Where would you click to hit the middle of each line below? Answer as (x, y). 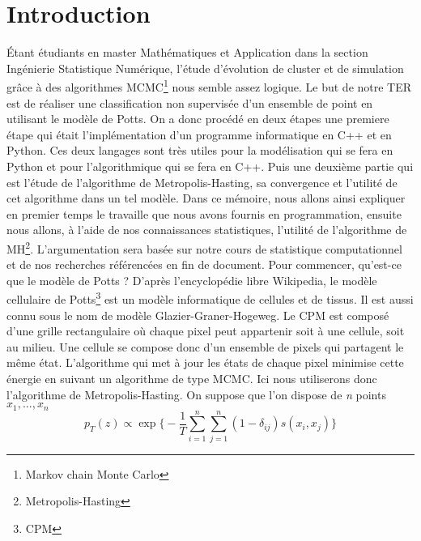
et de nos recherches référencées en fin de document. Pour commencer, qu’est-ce (204, 264)
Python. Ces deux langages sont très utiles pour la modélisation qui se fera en (200, 150)
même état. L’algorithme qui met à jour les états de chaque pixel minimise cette (205, 362)
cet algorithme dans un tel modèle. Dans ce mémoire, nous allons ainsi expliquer (206, 198)
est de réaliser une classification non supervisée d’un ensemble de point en (190, 102)
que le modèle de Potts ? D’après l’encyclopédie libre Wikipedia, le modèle (192, 280)
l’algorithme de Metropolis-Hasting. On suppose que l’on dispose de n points (196, 394)
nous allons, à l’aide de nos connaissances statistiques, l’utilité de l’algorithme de (207, 230)
